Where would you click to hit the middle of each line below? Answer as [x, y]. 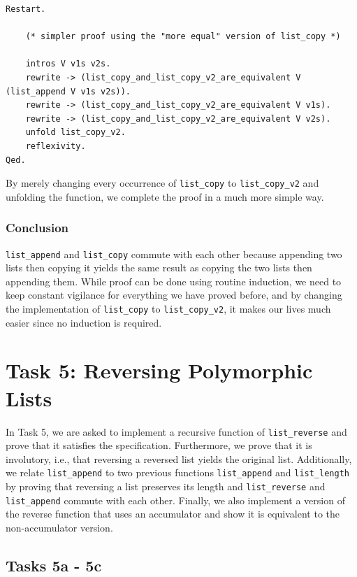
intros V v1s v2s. [68, 64]
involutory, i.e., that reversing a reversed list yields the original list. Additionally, [179, 458]
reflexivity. [56, 146]
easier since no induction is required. [84, 322]
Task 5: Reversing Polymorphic [159, 370]
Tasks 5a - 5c [54, 565]
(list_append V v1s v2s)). [68, 91]
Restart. [26, 9]
